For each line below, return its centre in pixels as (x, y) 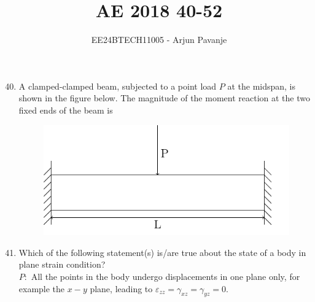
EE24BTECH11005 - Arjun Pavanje (159, 40)
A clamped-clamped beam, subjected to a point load (118, 86)
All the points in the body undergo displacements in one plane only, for (165, 276)
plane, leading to (121, 288)
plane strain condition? (62, 264)
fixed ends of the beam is (66, 110)
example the (42, 288)
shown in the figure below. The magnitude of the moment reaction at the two (164, 98)
